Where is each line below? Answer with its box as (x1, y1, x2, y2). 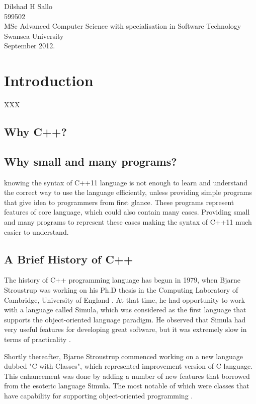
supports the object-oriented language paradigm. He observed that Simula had (4, 314, 246, 324)
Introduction (4, 70, 94, 91)
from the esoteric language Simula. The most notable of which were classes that (4, 380, 249, 391)
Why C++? (4, 124, 67, 140)
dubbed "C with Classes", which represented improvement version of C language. (4, 361, 252, 371)
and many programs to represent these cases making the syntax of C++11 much (4, 217, 252, 227)
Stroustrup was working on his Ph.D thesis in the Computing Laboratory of (4, 285, 238, 295)
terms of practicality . (4, 334, 71, 344)
